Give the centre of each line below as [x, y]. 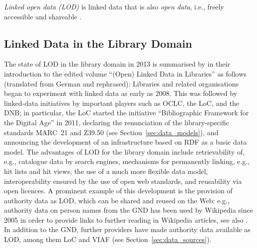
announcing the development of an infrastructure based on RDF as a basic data [126, 142]
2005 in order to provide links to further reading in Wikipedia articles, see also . [126, 219]
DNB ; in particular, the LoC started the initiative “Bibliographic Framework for [127, 113]
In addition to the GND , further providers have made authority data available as [127, 229]
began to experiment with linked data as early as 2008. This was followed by [121, 93]
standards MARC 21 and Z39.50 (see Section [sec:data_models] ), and [111, 132]
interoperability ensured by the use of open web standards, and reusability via [123, 181]
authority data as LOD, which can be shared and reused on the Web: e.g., [117, 200]
